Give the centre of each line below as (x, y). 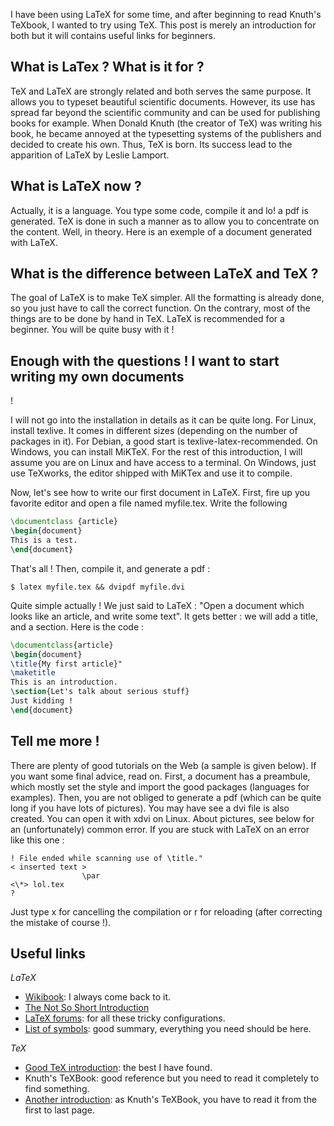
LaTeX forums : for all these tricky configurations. (125, 1018)
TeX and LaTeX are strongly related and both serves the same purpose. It (161, 91)
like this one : (37, 840)
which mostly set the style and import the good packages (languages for (160, 786)
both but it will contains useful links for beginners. (113, 35)
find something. (57, 1089)
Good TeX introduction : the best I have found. (118, 1068)
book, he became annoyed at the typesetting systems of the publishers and (166, 133)
